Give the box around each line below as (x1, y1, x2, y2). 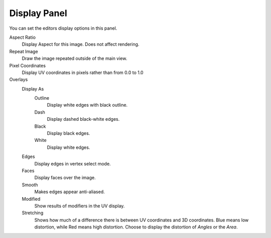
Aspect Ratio (9, 34, 36, 40)
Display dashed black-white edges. (47, 116, 120, 122)
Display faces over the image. (34, 175, 96, 181)
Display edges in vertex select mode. (34, 161, 111, 167)
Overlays (9, 76, 28, 83)
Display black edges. (47, 130, 90, 136)
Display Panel (9, 8, 67, 19)
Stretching (22, 210, 44, 216)
